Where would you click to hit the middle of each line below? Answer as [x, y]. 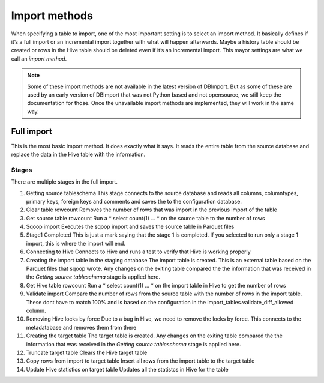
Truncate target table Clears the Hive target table [87, 352]
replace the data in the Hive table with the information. [78, 154]
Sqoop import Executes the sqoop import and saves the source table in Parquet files [130, 227]
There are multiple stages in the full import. [64, 182]
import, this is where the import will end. [76, 243]
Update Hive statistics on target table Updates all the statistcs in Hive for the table [127, 369]
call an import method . [39, 59]
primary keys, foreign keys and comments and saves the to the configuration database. [134, 201]
